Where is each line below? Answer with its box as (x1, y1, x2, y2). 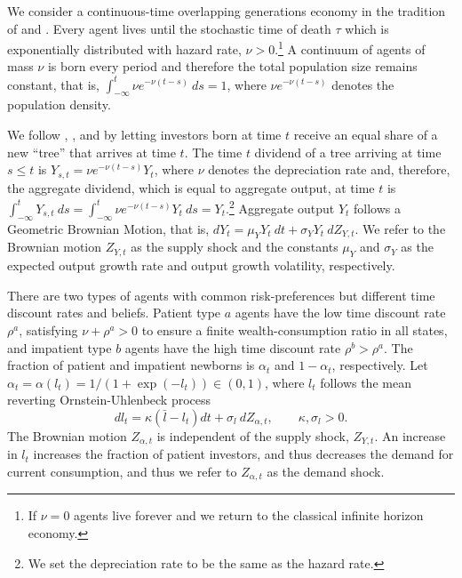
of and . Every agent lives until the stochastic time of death (7, 19, 331, 37)
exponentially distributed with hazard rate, (7, 39, 242, 58)
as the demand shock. (267, 462, 385, 480)
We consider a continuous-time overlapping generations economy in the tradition (7, 2, 446, 20)
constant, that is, (7, 75, 100, 93)
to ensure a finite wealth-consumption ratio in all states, (141, 320, 448, 339)
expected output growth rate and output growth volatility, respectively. (7, 256, 395, 275)
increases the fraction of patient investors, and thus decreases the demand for (33, 445, 454, 463)
